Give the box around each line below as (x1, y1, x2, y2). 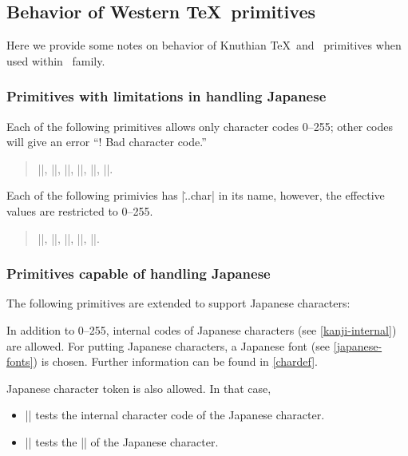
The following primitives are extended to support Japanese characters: (6, 295, 351, 311)
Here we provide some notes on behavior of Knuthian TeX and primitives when (6, 37, 402, 54)
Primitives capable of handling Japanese (6, 264, 271, 284)
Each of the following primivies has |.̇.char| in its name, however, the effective (6, 187, 385, 204)
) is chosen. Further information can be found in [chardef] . (33, 353, 318, 370)
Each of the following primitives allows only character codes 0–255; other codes (6, 117, 394, 134)
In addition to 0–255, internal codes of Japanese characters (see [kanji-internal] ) (6, 321, 397, 338)
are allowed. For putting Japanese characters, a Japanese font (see (6, 337, 331, 354)
